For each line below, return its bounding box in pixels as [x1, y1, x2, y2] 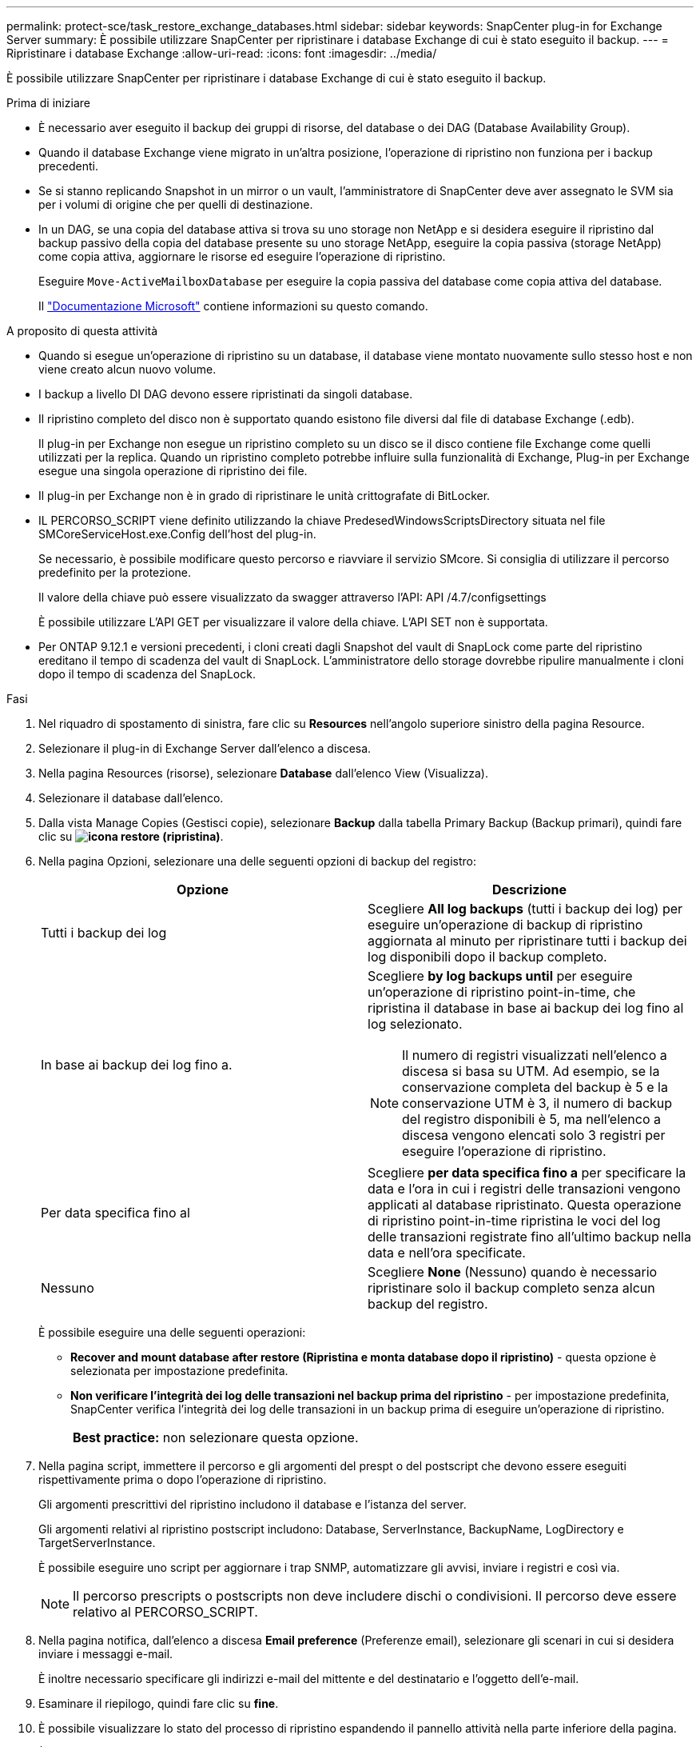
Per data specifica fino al [41, 1205, 190, 1221]
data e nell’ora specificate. [368, 1245, 526, 1261]
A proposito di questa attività [6, 324, 158, 338]
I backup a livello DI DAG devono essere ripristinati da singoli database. [38, 387, 413, 401]
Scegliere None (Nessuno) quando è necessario [368, 1264, 658, 1280]
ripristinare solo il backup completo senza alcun [368, 1280, 655, 1296]
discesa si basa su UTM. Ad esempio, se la [402, 1063, 660, 1079]
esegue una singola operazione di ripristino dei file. [38, 464, 308, 478]
